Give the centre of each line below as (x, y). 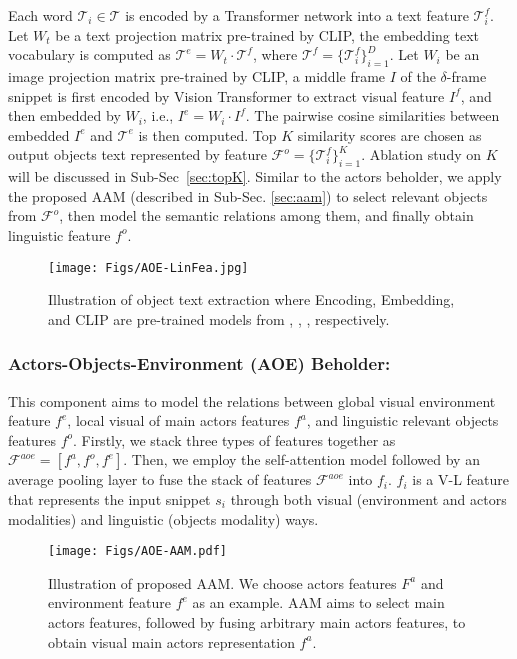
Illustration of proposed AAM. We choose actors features (222, 582)
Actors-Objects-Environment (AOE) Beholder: (199, 363)
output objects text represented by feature (137, 154)
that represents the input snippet (109, 498)
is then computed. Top (207, 134)
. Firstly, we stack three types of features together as (234, 439)
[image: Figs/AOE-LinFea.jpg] (148, 267)
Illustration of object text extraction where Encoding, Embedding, (251, 299)
